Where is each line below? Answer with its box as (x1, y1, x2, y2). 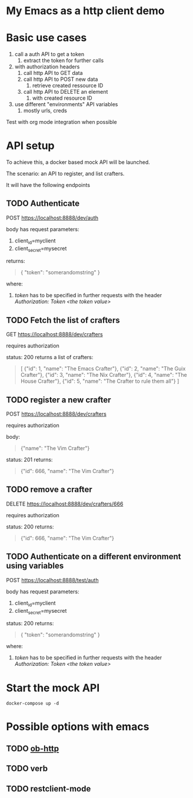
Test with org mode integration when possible (6, 119, 117, 126)
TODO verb (6, 764, 48, 774)
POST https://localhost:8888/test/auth (6, 576, 99, 583)
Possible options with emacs (6, 720, 149, 734)
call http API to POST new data (23, 75, 98, 83)
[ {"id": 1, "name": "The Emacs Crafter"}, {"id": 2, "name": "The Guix (20, 365, 186, 372)
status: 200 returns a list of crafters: (6, 354, 94, 361)
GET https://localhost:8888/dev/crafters (6, 331, 103, 338)
